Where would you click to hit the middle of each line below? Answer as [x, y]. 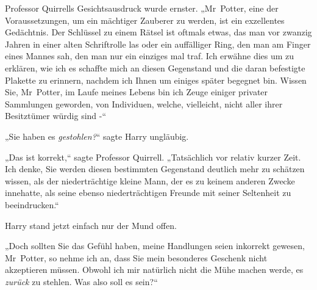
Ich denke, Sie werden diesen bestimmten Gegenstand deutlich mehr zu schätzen [155, 169]
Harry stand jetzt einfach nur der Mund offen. [91, 225]
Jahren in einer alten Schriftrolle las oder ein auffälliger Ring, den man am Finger [158, 44]
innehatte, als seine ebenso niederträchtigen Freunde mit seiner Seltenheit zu [148, 193]
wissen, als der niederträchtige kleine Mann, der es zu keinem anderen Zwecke [150, 180]
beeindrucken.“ [32, 204]
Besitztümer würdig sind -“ [56, 116]
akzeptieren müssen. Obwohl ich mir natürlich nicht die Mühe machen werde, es [154, 270]
